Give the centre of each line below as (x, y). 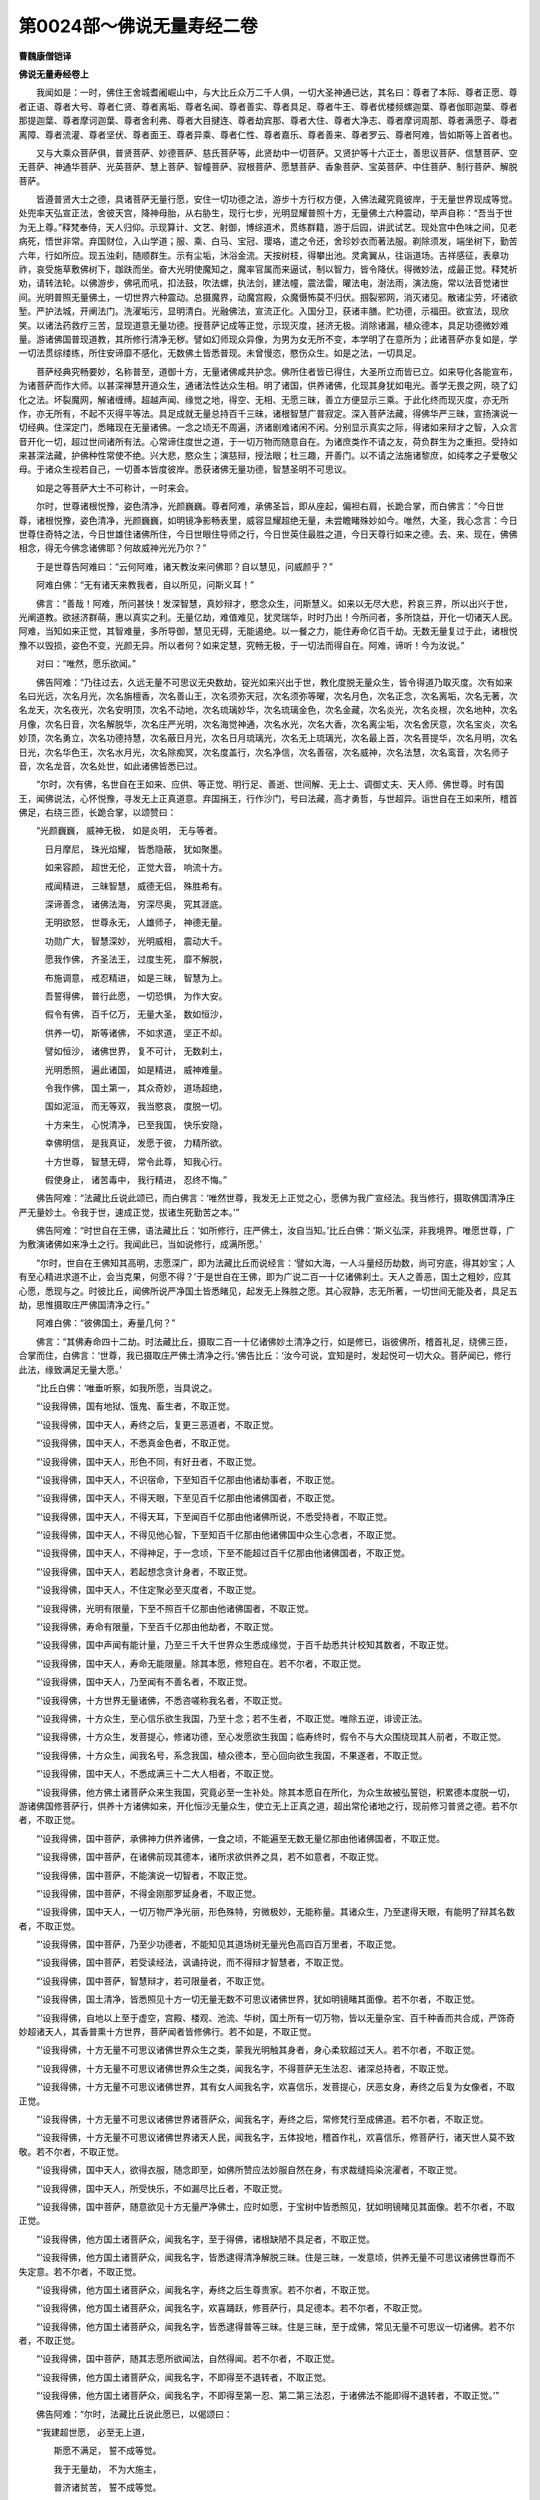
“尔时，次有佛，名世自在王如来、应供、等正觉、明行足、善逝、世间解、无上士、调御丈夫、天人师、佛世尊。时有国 (270, 784)
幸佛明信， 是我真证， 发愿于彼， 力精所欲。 (136, 1143)
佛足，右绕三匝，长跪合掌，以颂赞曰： (97, 812)
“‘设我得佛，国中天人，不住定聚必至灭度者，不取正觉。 (148, 1590)
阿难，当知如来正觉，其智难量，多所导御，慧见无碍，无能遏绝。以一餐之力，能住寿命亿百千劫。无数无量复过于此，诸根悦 (268, 631)
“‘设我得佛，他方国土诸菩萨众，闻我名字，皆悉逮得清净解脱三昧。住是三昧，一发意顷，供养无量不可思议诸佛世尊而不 (275, 2257)
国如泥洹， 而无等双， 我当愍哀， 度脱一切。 (136, 1106)
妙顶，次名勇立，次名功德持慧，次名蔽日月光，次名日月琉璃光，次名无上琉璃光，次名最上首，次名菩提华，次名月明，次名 (268, 738)
